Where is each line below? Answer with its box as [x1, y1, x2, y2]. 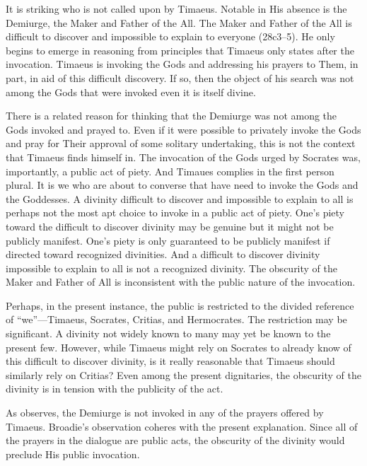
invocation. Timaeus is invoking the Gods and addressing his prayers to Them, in [6, 57, 359, 71]
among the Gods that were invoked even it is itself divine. [6, 84, 256, 99]
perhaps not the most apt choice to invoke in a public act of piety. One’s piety [6, 205, 344, 220]
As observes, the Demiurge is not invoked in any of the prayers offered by [6, 405, 324, 420]
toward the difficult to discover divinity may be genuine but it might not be [6, 219, 334, 233]
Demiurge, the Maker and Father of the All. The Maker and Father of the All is [6, 15, 352, 30]
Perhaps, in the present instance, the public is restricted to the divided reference [6, 298, 354, 313]
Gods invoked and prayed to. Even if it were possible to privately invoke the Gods [6, 122, 361, 136]
